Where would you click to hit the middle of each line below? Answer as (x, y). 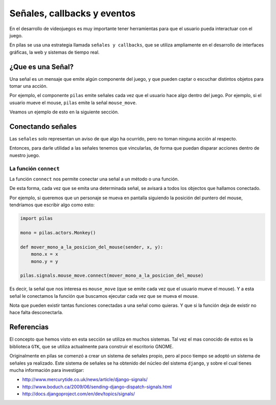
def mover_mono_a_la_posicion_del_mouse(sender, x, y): (92, 247)
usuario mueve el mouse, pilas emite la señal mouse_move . (73, 103)
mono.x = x (44, 254)
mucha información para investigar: (47, 370)
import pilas (37, 219)
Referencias (29, 327)
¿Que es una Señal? (42, 67)
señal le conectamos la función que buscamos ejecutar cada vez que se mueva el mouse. (104, 296)
